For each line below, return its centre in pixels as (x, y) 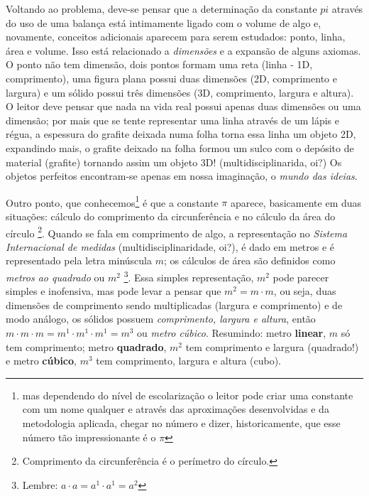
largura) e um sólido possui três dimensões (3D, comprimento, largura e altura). (180, 92)
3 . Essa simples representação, (189, 276)
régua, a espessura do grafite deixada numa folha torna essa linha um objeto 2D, (181, 134)
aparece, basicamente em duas (296, 202)
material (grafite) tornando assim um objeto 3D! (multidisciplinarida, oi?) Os (174, 162)
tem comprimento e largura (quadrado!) (272, 346)
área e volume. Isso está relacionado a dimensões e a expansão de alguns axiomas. (183, 50)
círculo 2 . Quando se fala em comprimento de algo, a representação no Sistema (177, 232)
